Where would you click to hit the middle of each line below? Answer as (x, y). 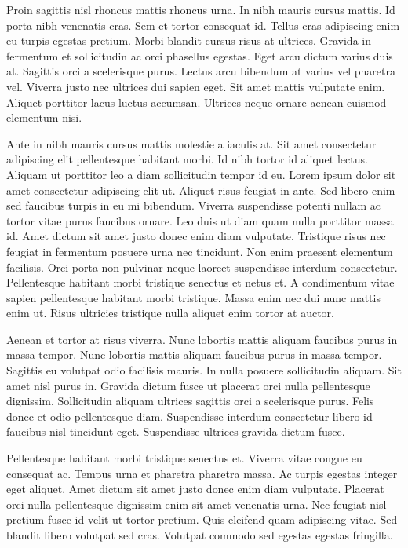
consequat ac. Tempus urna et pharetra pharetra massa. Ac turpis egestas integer (202, 473)
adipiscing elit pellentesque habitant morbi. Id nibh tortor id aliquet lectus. (187, 159)
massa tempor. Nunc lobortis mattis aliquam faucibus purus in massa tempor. (194, 354)
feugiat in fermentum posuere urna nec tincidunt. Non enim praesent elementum (200, 251)
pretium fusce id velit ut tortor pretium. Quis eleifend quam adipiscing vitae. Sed (202, 519)
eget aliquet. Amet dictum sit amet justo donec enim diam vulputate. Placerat (195, 489)
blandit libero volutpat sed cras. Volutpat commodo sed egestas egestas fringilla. (200, 535)
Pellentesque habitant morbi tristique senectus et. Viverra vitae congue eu (184, 458)
